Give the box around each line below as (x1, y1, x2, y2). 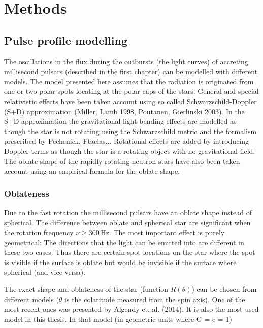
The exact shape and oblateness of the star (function (4, 284, 169, 294)
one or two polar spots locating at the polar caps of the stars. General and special (4, 86, 259, 96)
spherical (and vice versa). (4, 267, 86, 277)
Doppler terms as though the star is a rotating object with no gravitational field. (4, 145, 255, 156)
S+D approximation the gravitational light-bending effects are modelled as (4, 116, 237, 126)
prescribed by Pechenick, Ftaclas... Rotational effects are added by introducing (4, 136, 249, 146)
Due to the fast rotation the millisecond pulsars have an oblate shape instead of (4, 207, 252, 217)
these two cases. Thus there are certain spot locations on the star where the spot (4, 247, 255, 257)
